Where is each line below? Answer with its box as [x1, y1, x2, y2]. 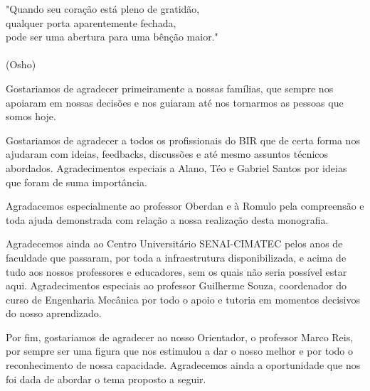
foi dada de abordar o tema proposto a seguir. [6, 371, 206, 386]
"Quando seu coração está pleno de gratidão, [6, 1, 200, 16]
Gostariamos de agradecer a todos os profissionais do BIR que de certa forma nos [6, 132, 360, 147]
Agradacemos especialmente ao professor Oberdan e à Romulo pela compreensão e [6, 198, 364, 213]
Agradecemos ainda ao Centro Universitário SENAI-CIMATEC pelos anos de [6, 236, 343, 251]
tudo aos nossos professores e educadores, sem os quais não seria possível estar [6, 264, 347, 279]
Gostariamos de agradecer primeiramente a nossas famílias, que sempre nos [6, 80, 334, 95]
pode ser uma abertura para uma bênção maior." [6, 29, 218, 44]
